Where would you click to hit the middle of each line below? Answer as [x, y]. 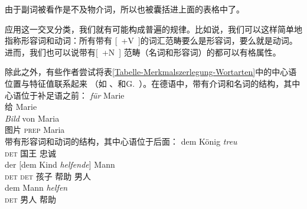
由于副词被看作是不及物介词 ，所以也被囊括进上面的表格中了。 [125, 9]
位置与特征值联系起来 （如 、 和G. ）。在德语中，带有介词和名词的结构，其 [148, 83]
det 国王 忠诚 [30, 153]
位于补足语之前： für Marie [73, 95]
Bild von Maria [32, 118]
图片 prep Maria [35, 130]
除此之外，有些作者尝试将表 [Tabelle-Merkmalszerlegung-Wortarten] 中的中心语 [151, 72]
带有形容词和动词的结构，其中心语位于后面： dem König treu [121, 141]
